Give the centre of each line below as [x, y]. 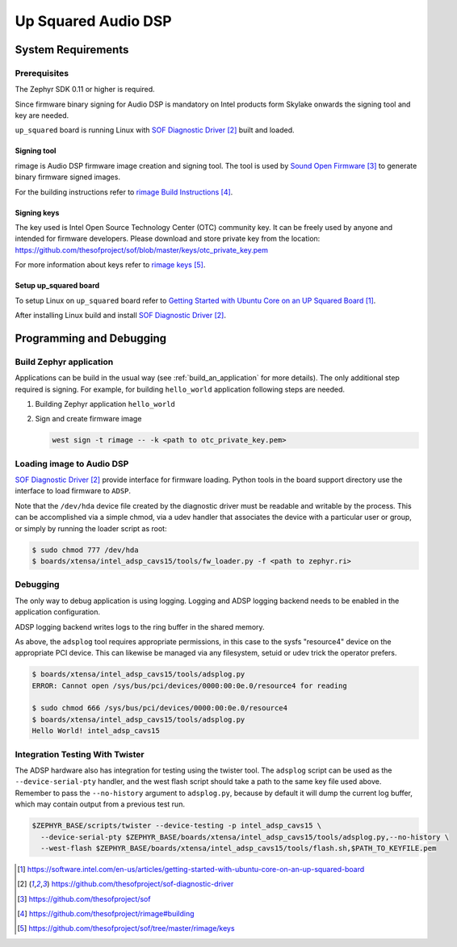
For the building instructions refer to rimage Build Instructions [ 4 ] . [124, 192]
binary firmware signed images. [68, 177]
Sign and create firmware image [88, 419]
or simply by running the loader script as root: [91, 528]
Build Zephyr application [64, 362]
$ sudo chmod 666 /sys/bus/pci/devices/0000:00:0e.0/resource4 [160, 708]
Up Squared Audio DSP [94, 21]
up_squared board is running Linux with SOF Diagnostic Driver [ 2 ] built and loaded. [155, 130]
